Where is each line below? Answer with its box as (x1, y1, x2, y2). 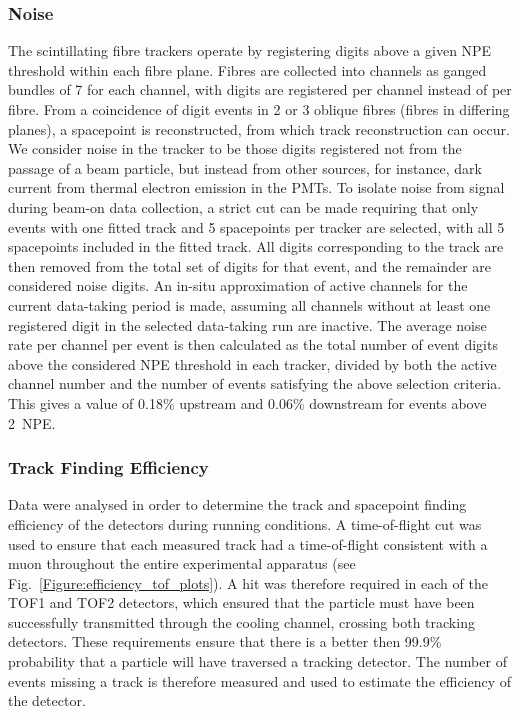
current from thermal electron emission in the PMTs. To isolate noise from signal (8, 177, 505, 198)
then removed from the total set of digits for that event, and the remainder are (8, 255, 491, 276)
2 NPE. (8, 412, 56, 433)
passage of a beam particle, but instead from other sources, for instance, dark (8, 157, 482, 178)
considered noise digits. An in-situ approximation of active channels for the (8, 275, 468, 296)
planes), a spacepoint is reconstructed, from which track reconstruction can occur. (8, 118, 510, 139)
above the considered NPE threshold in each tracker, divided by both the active (8, 353, 497, 374)
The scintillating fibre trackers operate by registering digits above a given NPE (8, 40, 492, 61)
